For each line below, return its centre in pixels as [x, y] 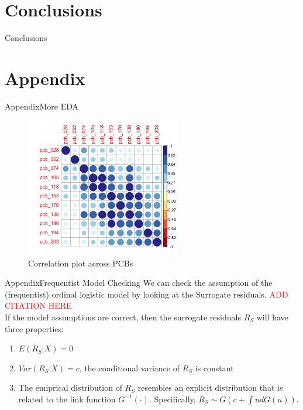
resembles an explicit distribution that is [210, 387]
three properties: [34, 328]
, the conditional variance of [129, 368]
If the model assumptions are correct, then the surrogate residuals [123, 317]
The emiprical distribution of [70, 387]
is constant [214, 368]
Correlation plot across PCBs [81, 263]
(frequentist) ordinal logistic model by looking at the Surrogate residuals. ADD [147, 294]
